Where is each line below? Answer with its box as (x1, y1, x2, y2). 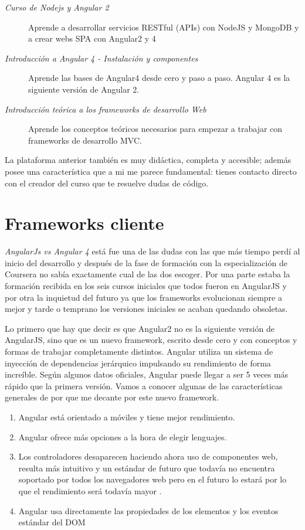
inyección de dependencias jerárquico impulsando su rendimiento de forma (5, 356, 271, 369)
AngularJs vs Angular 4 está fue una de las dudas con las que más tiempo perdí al (5, 245, 300, 257)
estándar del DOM (18, 516, 86, 528)
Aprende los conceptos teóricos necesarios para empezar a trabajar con (28, 123, 283, 135)
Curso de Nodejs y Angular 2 (5, 1, 109, 13)
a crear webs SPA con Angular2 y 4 (28, 32, 156, 45)
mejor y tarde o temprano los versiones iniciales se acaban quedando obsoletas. (5, 303, 288, 315)
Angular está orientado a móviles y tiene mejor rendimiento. (18, 410, 235, 423)
